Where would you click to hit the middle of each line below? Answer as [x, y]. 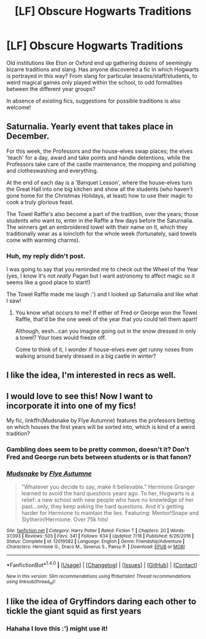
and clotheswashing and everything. [52, 171]
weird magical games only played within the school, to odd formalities [94, 82]
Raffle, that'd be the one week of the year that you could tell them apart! [106, 319]
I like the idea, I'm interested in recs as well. [91, 375]
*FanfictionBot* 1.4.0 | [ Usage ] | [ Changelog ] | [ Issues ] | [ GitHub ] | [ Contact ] [102, 565]
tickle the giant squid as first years [74, 611]
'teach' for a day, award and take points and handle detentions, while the [98, 157]
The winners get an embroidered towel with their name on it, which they [97, 227]
